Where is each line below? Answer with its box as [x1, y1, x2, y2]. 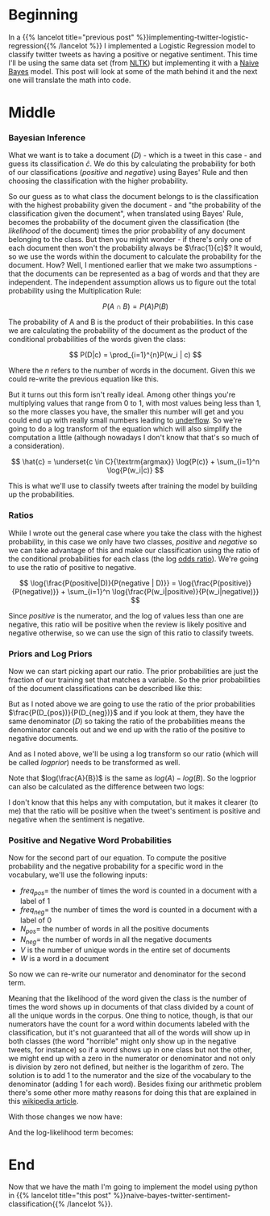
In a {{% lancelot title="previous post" [8, 32, 135, 42]
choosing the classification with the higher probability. [8, 176, 189, 186]
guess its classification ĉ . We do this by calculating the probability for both [8, 159, 256, 169]
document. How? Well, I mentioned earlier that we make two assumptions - [8, 260, 258, 270]
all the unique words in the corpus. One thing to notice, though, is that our [8, 1010, 254, 1020]
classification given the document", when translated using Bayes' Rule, [8, 209, 243, 219]
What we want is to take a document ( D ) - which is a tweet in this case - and [8, 151, 262, 160]
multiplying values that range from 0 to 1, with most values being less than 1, [8, 398, 262, 408]
